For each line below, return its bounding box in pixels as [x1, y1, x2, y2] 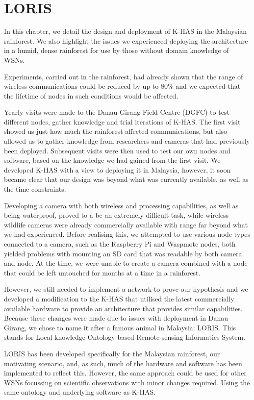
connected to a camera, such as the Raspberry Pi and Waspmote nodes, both [4, 239, 236, 249]
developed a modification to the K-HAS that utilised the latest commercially [4, 293, 234, 303]
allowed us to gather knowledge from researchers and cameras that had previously [4, 136, 250, 146]
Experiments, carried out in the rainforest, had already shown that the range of [4, 71, 243, 81]
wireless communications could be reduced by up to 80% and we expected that [4, 81, 241, 91]
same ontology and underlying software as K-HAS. [4, 387, 156, 397]
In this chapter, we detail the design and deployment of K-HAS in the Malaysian [4, 26, 247, 36]
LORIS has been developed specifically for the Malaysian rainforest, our [4, 348, 220, 358]
